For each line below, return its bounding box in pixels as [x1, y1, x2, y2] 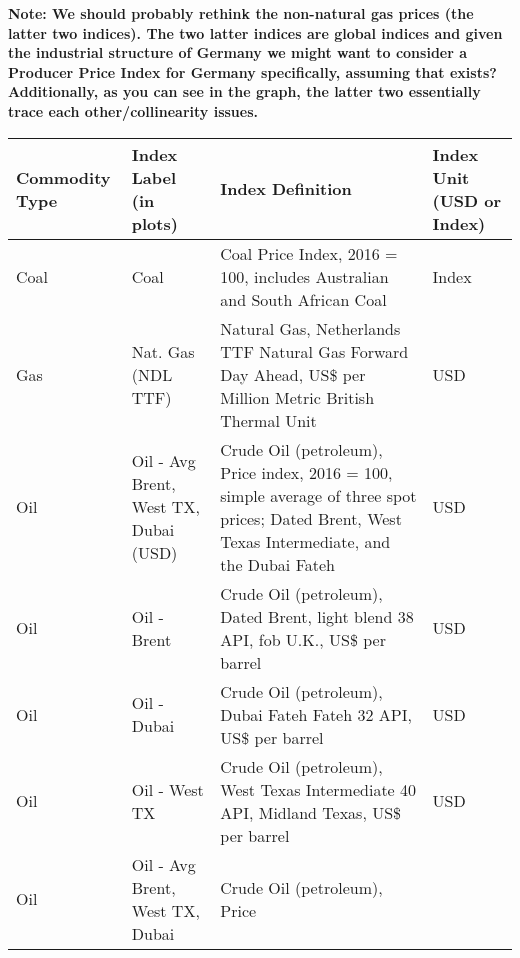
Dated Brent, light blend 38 [220, 604, 414, 628]
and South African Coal [220, 287, 387, 311]
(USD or [432, 188, 502, 212]
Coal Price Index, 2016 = [220, 241, 398, 265]
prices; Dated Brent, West [220, 506, 402, 530]
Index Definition [220, 177, 352, 201]
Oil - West [131, 777, 204, 801]
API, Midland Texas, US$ [220, 800, 402, 824]
